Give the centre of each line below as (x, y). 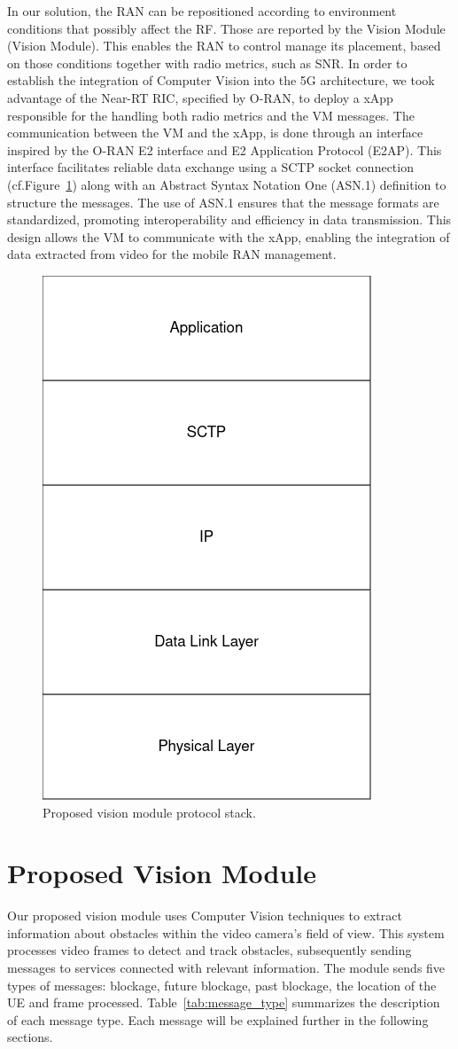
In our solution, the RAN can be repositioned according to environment (202, 11)
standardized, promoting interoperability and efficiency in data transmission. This (229, 219)
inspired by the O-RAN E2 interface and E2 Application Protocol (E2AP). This (225, 149)
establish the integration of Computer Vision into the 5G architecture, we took (221, 80)
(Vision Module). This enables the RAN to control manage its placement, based (224, 46)
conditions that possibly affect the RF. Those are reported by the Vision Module (226, 28)
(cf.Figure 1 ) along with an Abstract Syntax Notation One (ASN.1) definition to (227, 184)
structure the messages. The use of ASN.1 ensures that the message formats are (223, 202)
